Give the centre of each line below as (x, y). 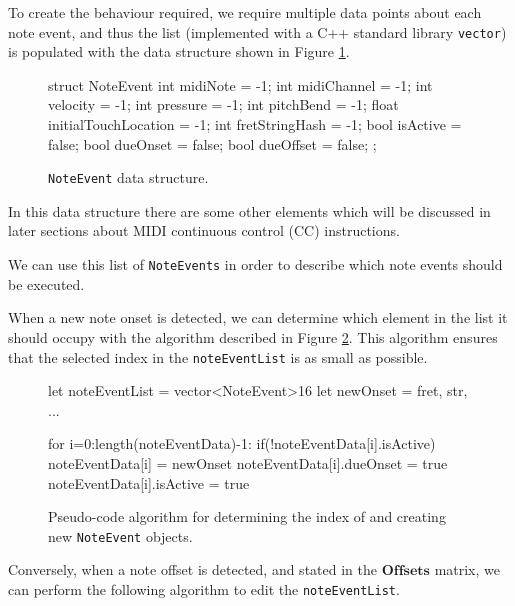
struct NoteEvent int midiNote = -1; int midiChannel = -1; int (240, 84)
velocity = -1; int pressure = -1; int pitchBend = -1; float (223, 104)
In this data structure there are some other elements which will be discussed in (249, 210)
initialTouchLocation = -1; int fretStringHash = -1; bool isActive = (255, 124)
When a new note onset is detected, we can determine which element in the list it (258, 317)
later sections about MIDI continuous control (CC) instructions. (204, 230)
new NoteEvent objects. (120, 535)
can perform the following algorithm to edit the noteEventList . (204, 588)
